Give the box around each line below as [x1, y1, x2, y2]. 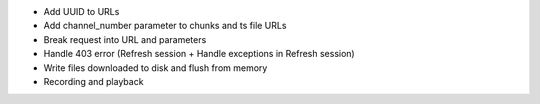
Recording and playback [43, 75, 144, 87]
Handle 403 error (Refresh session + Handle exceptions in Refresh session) [43, 48, 355, 60]
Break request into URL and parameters [43, 33, 207, 45]
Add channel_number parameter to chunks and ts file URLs [43, 20, 287, 32]
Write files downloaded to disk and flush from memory [43, 61, 268, 74]
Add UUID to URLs [43, 6, 120, 17]
